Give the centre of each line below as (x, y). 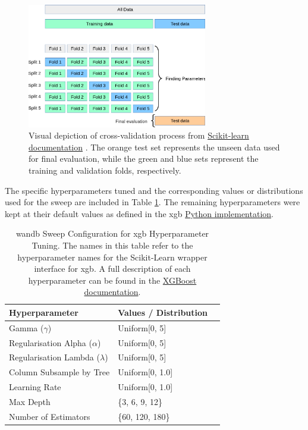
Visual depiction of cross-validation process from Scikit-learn (139, 135)
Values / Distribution (163, 312)
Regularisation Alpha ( (51, 342)
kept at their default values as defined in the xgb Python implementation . (139, 213)
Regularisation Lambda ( (54, 357)
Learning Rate (35, 387)
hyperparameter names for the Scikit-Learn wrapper (112, 257)
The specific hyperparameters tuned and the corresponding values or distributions (154, 190)
